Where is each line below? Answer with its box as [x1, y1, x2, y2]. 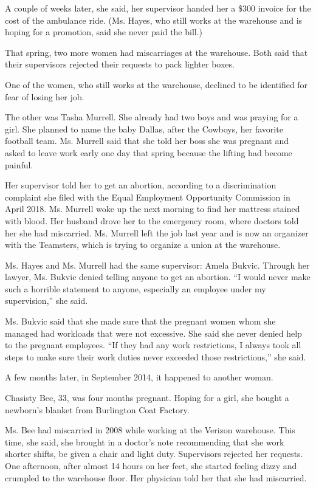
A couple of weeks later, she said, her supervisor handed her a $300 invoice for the [5, 2, 311, 14]
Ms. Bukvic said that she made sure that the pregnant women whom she [5, 315, 276, 328]
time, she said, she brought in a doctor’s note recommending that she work [5, 435, 284, 448]
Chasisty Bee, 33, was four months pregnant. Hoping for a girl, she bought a [5, 391, 289, 404]
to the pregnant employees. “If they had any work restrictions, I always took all [5, 339, 301, 351]
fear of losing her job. [5, 90, 84, 103]
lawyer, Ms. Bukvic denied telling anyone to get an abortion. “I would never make [5, 270, 311, 283]
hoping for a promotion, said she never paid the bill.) [5, 26, 203, 38]
